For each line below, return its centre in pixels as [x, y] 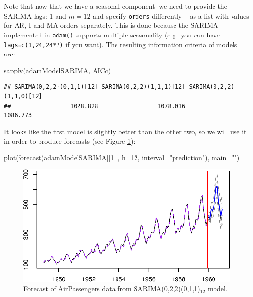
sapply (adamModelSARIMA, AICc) [58, 70]
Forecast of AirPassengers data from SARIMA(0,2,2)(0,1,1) [112, 288]
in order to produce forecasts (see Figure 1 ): [70, 141]
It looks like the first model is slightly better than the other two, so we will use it [125, 131]
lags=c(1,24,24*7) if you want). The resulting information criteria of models [121, 44]
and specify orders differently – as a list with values [171, 15]
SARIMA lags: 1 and [35, 15]
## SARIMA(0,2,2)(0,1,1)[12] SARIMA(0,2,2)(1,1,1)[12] [95, 87]
